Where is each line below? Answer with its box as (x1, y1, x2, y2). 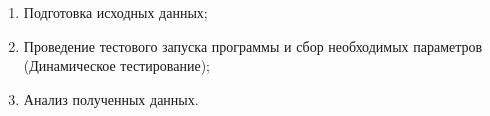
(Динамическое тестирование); (23, 55, 210, 76)
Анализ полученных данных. (23, 88, 199, 109)
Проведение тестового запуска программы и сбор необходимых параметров (23, 35, 483, 56)
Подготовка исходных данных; (23, 2, 208, 22)
